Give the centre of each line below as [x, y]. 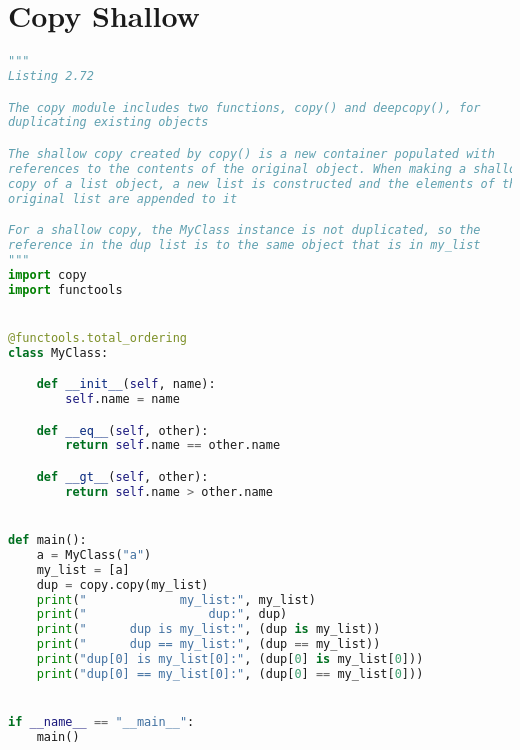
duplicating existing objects [108, 122]
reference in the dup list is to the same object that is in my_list [244, 244]
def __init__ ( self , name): [126, 384]
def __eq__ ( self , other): [122, 430]
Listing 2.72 [51, 76]
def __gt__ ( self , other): [122, 477]
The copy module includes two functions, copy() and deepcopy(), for [244, 107]
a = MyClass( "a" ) [94, 554]
